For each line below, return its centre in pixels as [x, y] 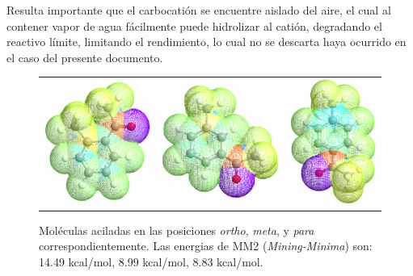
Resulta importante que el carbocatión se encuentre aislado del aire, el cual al [199, 10]
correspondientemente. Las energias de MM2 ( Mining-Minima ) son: [206, 246]
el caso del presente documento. [85, 57]
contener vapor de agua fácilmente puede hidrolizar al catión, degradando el [194, 25]
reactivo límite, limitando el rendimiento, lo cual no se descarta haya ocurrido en [206, 42]
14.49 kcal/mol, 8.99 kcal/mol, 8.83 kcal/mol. [151, 261]
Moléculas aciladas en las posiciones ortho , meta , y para [177, 230]
